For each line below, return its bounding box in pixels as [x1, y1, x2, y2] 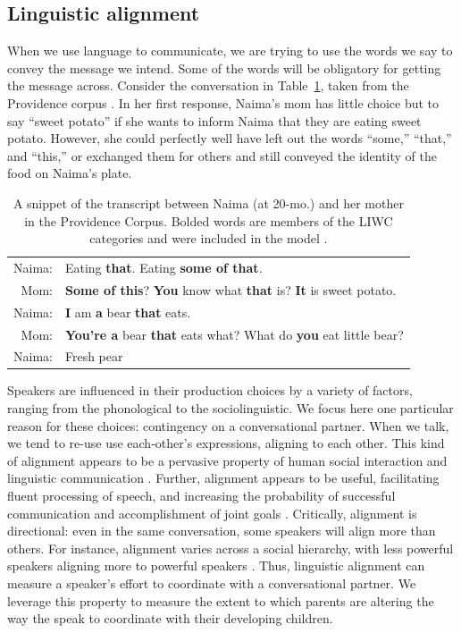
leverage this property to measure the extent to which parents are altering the [7, 591, 434, 610]
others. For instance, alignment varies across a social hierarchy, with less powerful [7, 538, 454, 557]
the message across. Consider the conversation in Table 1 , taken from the [7, 76, 409, 95]
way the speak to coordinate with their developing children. [7, 609, 333, 628]
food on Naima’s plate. [7, 164, 132, 182]
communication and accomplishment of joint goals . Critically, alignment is [7, 503, 417, 522]
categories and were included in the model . [89, 229, 328, 248]
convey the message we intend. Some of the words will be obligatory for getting [7, 58, 441, 77]
